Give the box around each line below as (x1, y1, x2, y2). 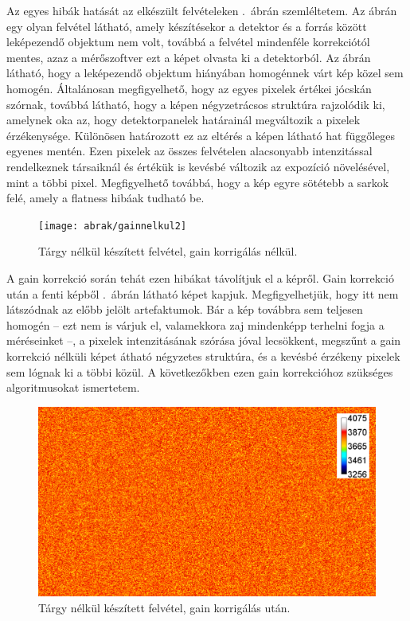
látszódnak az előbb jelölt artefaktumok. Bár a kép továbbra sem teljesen (6, 301, 363, 318)
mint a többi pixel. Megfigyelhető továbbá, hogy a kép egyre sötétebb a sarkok (6, 174, 389, 190)
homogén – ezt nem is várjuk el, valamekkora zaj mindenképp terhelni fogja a (6, 316, 385, 333)
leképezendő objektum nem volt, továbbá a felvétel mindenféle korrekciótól (6, 33, 370, 50)
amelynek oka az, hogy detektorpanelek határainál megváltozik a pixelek (6, 111, 361, 128)
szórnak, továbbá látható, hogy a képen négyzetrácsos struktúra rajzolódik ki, (6, 96, 385, 112)
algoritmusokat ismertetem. (6, 379, 140, 396)
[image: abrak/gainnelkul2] (38, 220, 187, 232)
